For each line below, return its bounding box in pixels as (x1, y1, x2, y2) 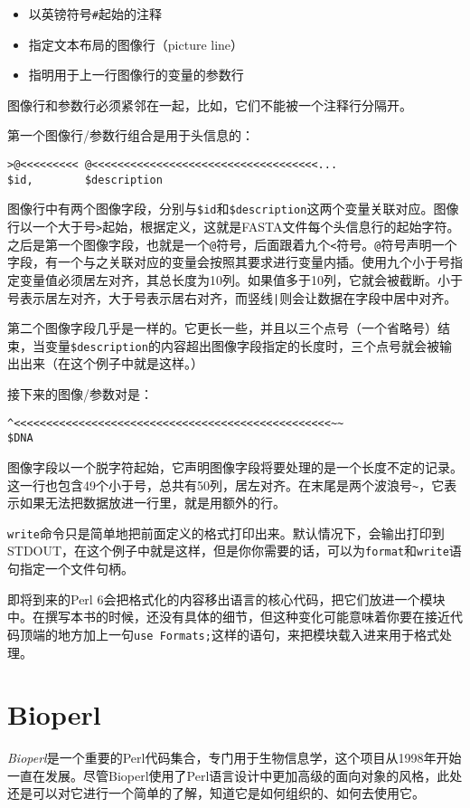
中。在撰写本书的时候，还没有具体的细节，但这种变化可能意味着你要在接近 (7, 607, 450, 626)
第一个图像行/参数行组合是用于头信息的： (7, 126, 254, 145)
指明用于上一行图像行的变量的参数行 (28, 65, 244, 84)
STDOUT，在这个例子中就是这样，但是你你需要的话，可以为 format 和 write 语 (7, 541, 462, 560)
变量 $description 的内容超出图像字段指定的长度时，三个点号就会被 (44, 336, 439, 355)
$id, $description (7, 173, 163, 186)
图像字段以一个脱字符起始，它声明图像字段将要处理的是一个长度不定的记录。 (7, 457, 463, 476)
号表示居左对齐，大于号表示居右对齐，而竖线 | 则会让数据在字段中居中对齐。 (7, 288, 457, 307)
